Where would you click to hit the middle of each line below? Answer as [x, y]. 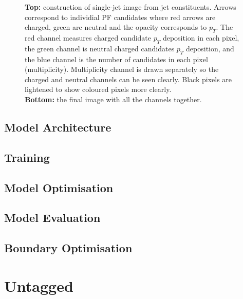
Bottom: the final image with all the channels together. [113, 99]
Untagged [39, 285]
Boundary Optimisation [68, 248]
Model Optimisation [59, 187]
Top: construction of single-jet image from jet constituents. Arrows [130, 7]
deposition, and [210, 48]
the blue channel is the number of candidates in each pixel [116, 59]
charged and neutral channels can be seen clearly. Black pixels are [128, 79]
